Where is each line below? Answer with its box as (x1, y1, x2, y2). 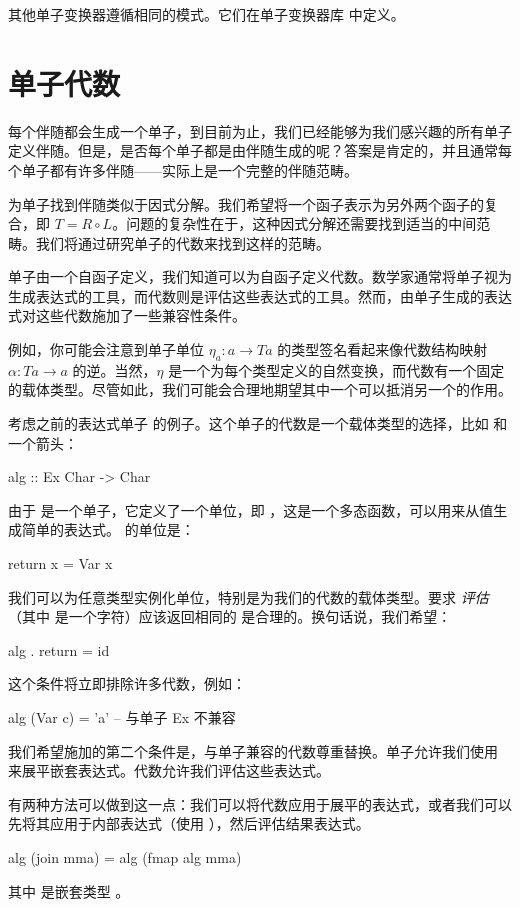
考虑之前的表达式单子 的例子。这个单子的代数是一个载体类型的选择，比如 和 (8, 413, 508, 434)
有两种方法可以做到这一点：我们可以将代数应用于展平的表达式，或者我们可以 (8, 793, 512, 814)
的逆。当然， (72, 359, 157, 380)
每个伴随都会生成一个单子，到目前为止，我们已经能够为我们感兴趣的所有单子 (8, 120, 512, 141)
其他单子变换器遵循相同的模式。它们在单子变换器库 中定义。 (8, 4, 405, 24)
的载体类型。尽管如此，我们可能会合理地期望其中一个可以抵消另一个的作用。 (8, 379, 512, 400)
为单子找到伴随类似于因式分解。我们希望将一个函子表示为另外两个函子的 (8, 193, 484, 214)
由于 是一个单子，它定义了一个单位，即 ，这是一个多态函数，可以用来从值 (8, 499, 494, 520)
